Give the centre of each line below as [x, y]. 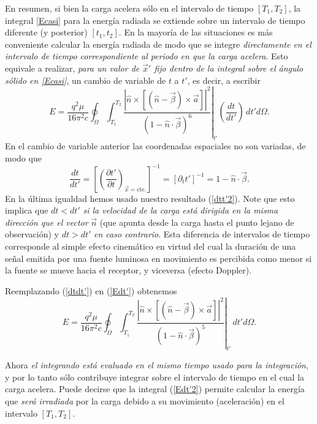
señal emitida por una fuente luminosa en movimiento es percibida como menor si [158, 258]
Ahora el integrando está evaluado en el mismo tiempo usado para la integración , [157, 365]
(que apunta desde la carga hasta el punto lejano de [197, 222]
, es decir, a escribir [224, 80]
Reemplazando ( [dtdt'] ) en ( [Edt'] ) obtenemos [91, 290]
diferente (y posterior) [46, 32]
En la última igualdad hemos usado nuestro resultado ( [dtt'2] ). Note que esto [150, 198]
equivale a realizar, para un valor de [72, 68]
